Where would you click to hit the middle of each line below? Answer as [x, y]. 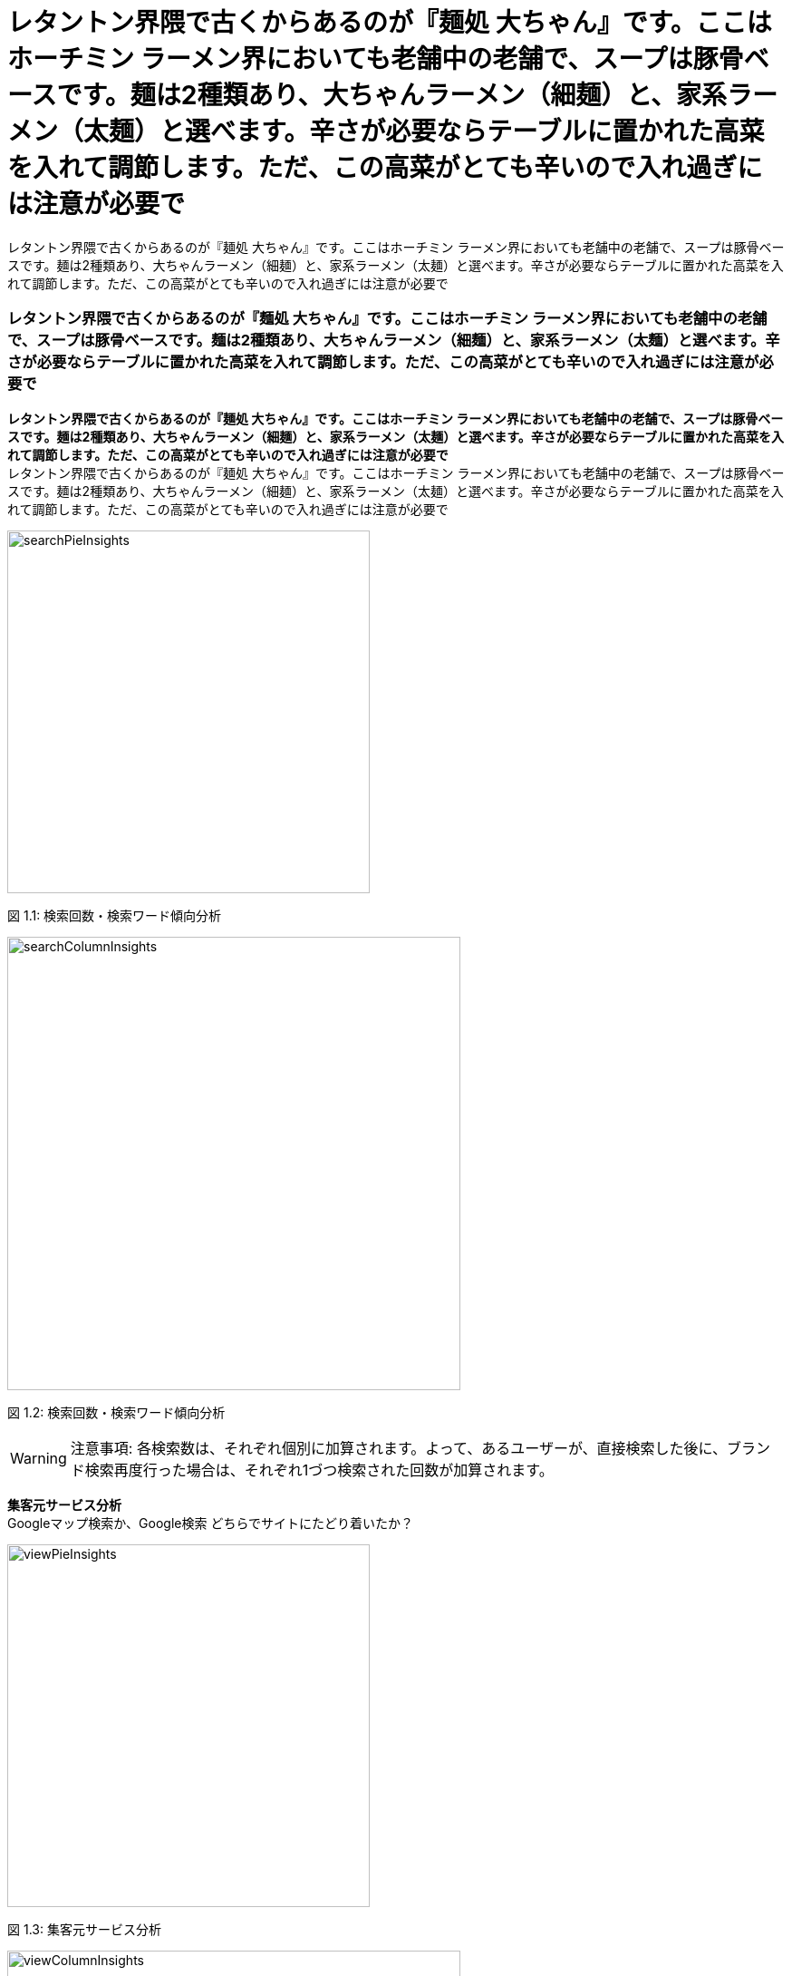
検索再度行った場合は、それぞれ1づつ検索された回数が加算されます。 [319, 1470]
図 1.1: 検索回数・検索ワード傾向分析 [115, 915]
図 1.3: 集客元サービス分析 [84, 1929]
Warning [39, 1458]
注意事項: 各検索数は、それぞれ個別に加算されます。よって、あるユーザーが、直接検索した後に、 [399, 1448]
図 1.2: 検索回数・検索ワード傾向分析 [116, 1412]
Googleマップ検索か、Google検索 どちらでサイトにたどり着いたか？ [210, 1523]
